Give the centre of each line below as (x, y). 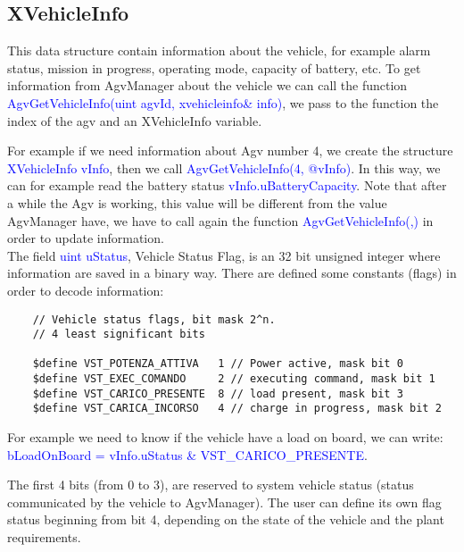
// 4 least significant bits (119, 335)
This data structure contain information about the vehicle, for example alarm (219, 50)
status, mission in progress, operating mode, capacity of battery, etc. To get (214, 67)
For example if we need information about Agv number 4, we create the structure (230, 151)
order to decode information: (86, 290)
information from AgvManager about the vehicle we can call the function (207, 85)
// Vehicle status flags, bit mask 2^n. (154, 319)
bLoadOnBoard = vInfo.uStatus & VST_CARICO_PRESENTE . (187, 454)
